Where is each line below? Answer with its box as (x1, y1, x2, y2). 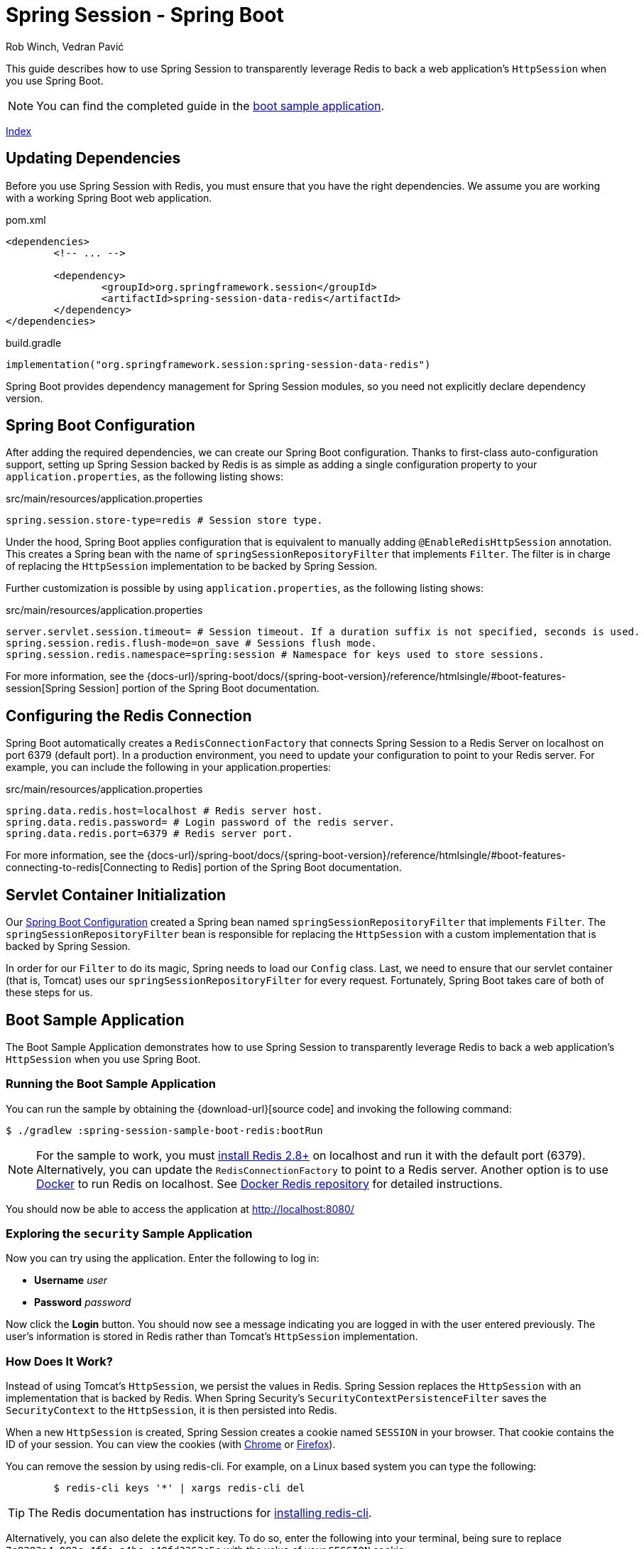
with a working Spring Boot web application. (6, 191, 212, 204)
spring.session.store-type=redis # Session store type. (6, 514, 323, 527)
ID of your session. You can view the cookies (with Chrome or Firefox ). (6, 1438, 336, 1451)
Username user (34, 1274, 108, 1287)
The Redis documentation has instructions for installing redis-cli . (28, 1506, 372, 1521)
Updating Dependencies (6, 149, 181, 168)
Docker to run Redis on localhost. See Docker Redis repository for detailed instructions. (36, 1176, 503, 1191)
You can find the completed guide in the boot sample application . (36, 98, 385, 113)
